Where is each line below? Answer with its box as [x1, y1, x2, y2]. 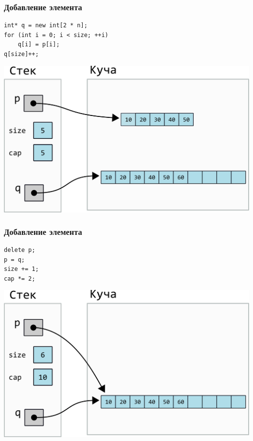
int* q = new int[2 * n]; [4, 22, 88, 29]
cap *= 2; [4, 275, 36, 282]
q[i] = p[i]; [18, 41, 60, 48]
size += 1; [4, 266, 39, 273]
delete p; [4, 247, 36, 254]
